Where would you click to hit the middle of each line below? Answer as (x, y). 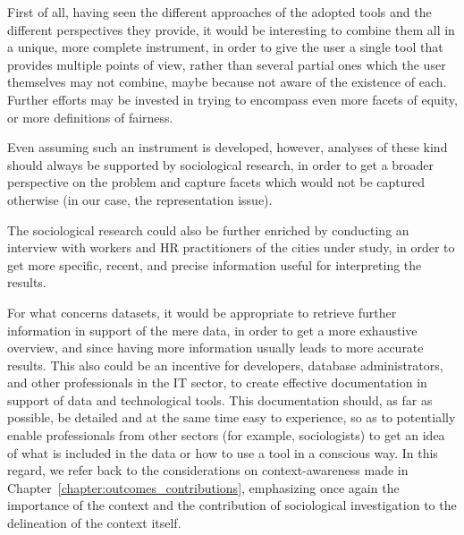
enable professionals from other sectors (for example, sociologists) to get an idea (226, 435)
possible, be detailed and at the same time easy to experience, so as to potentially (232, 417)
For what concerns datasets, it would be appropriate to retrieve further (202, 312)
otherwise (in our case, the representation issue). (140, 199)
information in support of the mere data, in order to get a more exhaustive (212, 330)
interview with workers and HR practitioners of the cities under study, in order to (231, 247)
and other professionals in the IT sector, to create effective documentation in (217, 382)
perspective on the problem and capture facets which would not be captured (216, 182)
